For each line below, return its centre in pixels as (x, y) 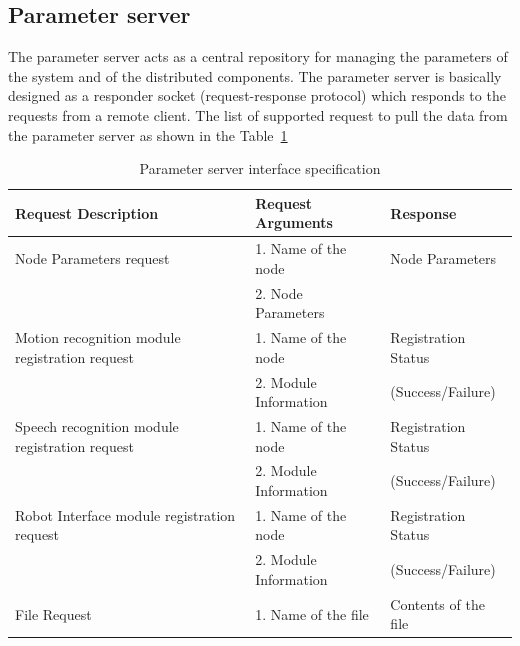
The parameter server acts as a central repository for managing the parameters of (258, 56)
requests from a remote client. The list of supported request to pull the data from (258, 114)
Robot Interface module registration (125, 514)
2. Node (279, 292)
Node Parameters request (92, 258)
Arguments (294, 222)
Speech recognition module (97, 425)
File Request (53, 613)
